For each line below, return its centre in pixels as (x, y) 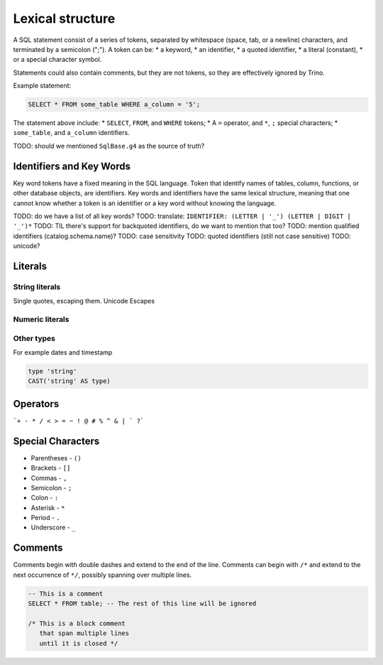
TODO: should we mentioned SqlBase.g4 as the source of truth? (109, 146)
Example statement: (42, 86)
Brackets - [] (51, 468)
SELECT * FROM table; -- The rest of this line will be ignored (142, 604)
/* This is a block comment (77, 623)
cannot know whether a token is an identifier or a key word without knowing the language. (145, 203)
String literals (37, 286)
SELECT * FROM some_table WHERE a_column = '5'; (114, 104)
